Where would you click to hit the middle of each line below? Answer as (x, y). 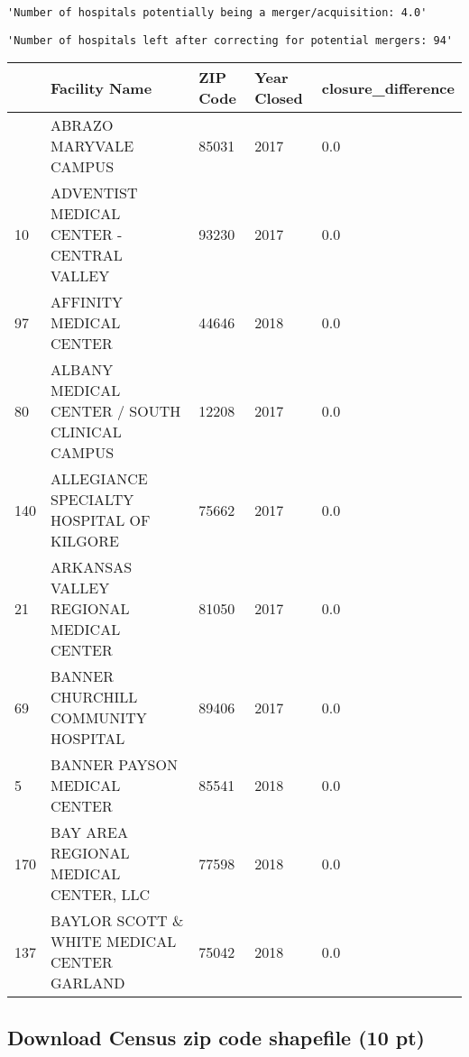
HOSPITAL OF (101, 520)
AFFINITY (87, 302)
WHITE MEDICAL (114, 942)
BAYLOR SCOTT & (117, 921)
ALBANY (82, 370)
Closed (279, 98)
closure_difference (388, 87)
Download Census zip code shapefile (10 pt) (216, 1037)
